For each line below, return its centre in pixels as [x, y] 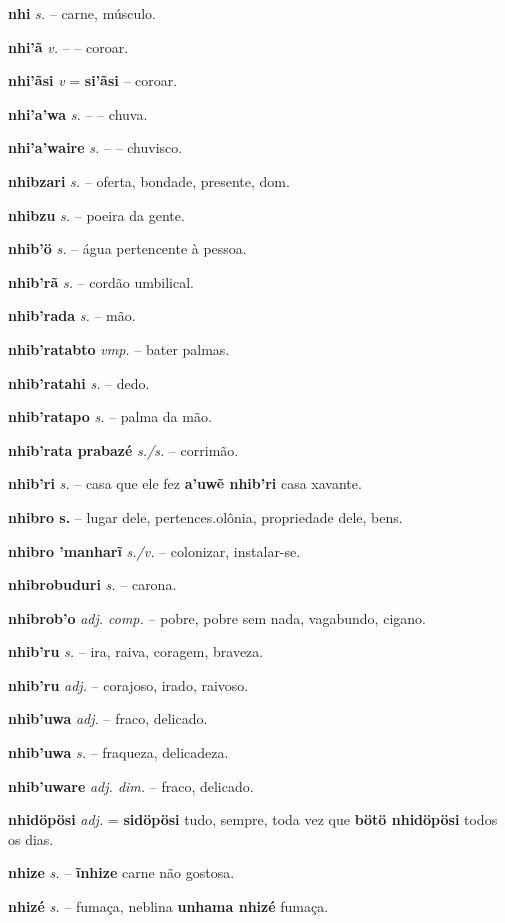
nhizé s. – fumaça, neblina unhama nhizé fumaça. [168, 906]
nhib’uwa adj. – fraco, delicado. [108, 718]
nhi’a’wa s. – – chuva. [78, 113]
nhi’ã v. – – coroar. [68, 46]
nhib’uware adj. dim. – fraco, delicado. [131, 785]
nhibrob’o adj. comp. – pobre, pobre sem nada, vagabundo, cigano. [217, 617]
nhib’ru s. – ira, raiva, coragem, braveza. [136, 651]
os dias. [31, 838]
